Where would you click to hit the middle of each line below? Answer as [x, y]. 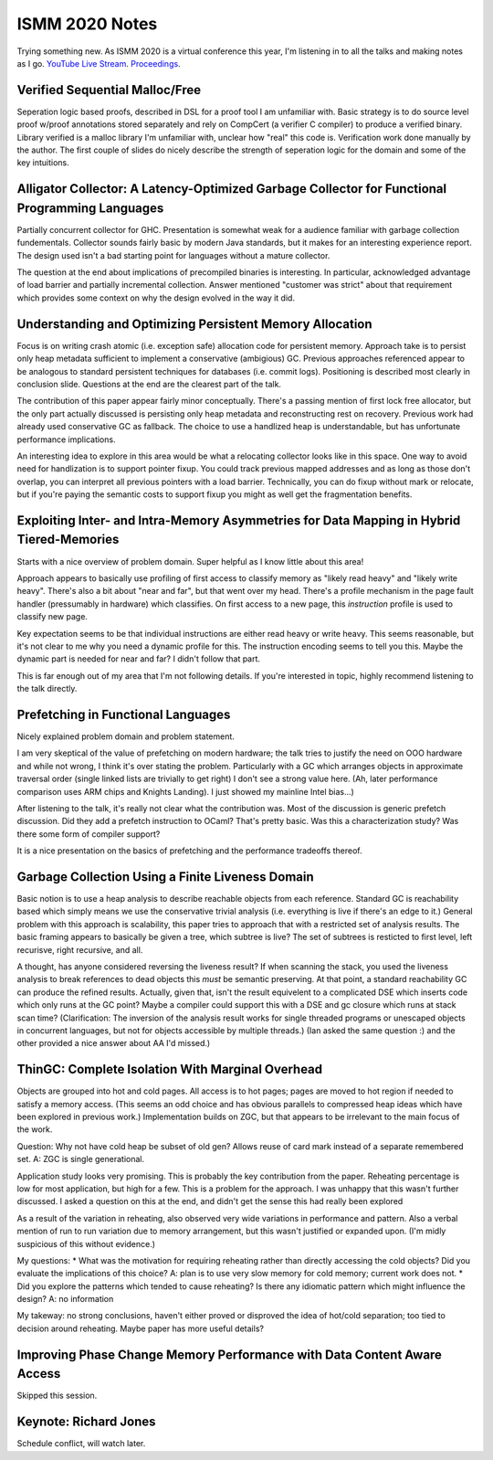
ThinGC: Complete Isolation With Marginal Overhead [170, 1069]
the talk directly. [47, 689]
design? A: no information [65, 1299]
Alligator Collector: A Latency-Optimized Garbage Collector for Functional [232, 189]
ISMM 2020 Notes [87, 24]
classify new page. [52, 617]
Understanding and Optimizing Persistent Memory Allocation [195, 324]
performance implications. [66, 439]
